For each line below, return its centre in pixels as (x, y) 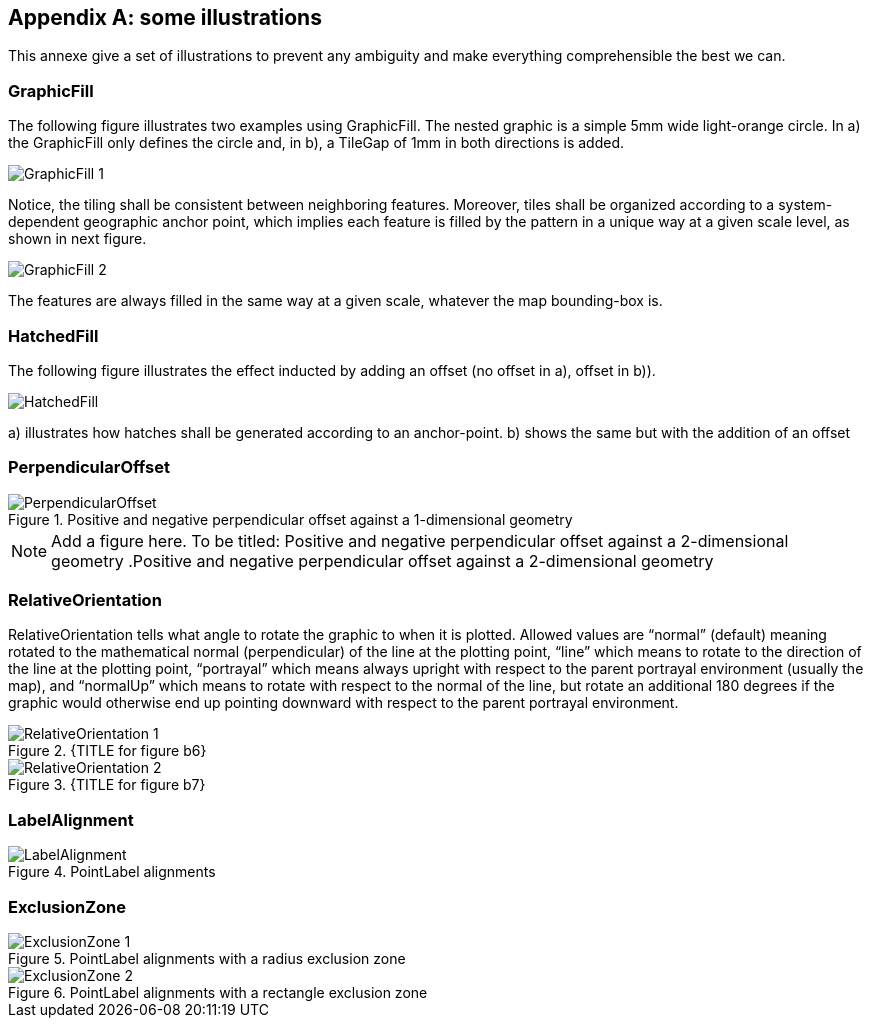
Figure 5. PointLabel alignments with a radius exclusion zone (207, 958)
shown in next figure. (77, 239)
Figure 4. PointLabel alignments (112, 872)
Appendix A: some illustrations (165, 17)
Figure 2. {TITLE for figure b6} (107, 751)
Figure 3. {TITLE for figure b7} (107, 785)
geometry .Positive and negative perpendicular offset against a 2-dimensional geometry (382, 560)
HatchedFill (53, 335)
